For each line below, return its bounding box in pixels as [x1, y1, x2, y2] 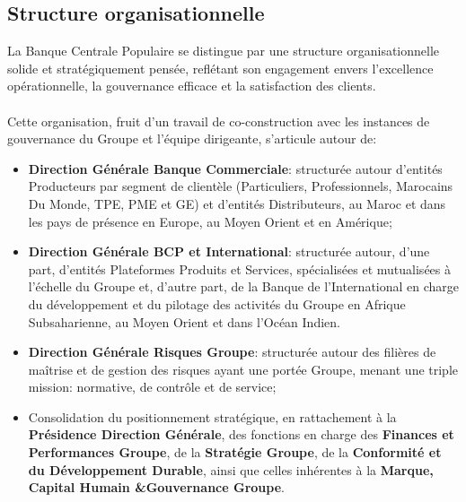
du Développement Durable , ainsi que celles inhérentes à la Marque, [28, 460, 434, 479]
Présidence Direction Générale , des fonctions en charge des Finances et [28, 425, 454, 444]
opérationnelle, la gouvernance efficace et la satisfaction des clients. [7, 76, 376, 95]
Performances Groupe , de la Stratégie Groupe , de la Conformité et [28, 443, 442, 462]
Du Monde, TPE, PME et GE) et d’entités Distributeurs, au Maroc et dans [28, 194, 446, 212]
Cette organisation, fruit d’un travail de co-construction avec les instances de [7, 111, 430, 130]
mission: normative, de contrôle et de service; [28, 377, 277, 396]
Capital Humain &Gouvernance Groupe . [28, 478, 285, 497]
